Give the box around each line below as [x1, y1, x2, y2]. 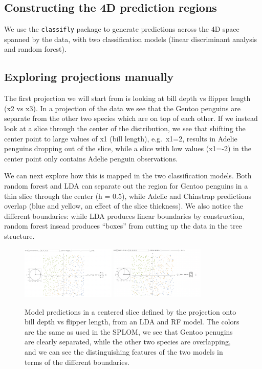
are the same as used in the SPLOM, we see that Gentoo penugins [25, 326, 233, 337]
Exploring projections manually [4, 69, 174, 85]
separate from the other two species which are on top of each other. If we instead [4, 113, 258, 124]
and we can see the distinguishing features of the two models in [25, 346, 223, 357]
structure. [4, 230, 35, 241]
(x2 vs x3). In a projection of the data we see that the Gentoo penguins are [4, 102, 241, 113]
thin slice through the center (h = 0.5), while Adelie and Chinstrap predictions [4, 190, 252, 201]
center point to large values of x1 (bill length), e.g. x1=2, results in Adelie [4, 133, 237, 143]
